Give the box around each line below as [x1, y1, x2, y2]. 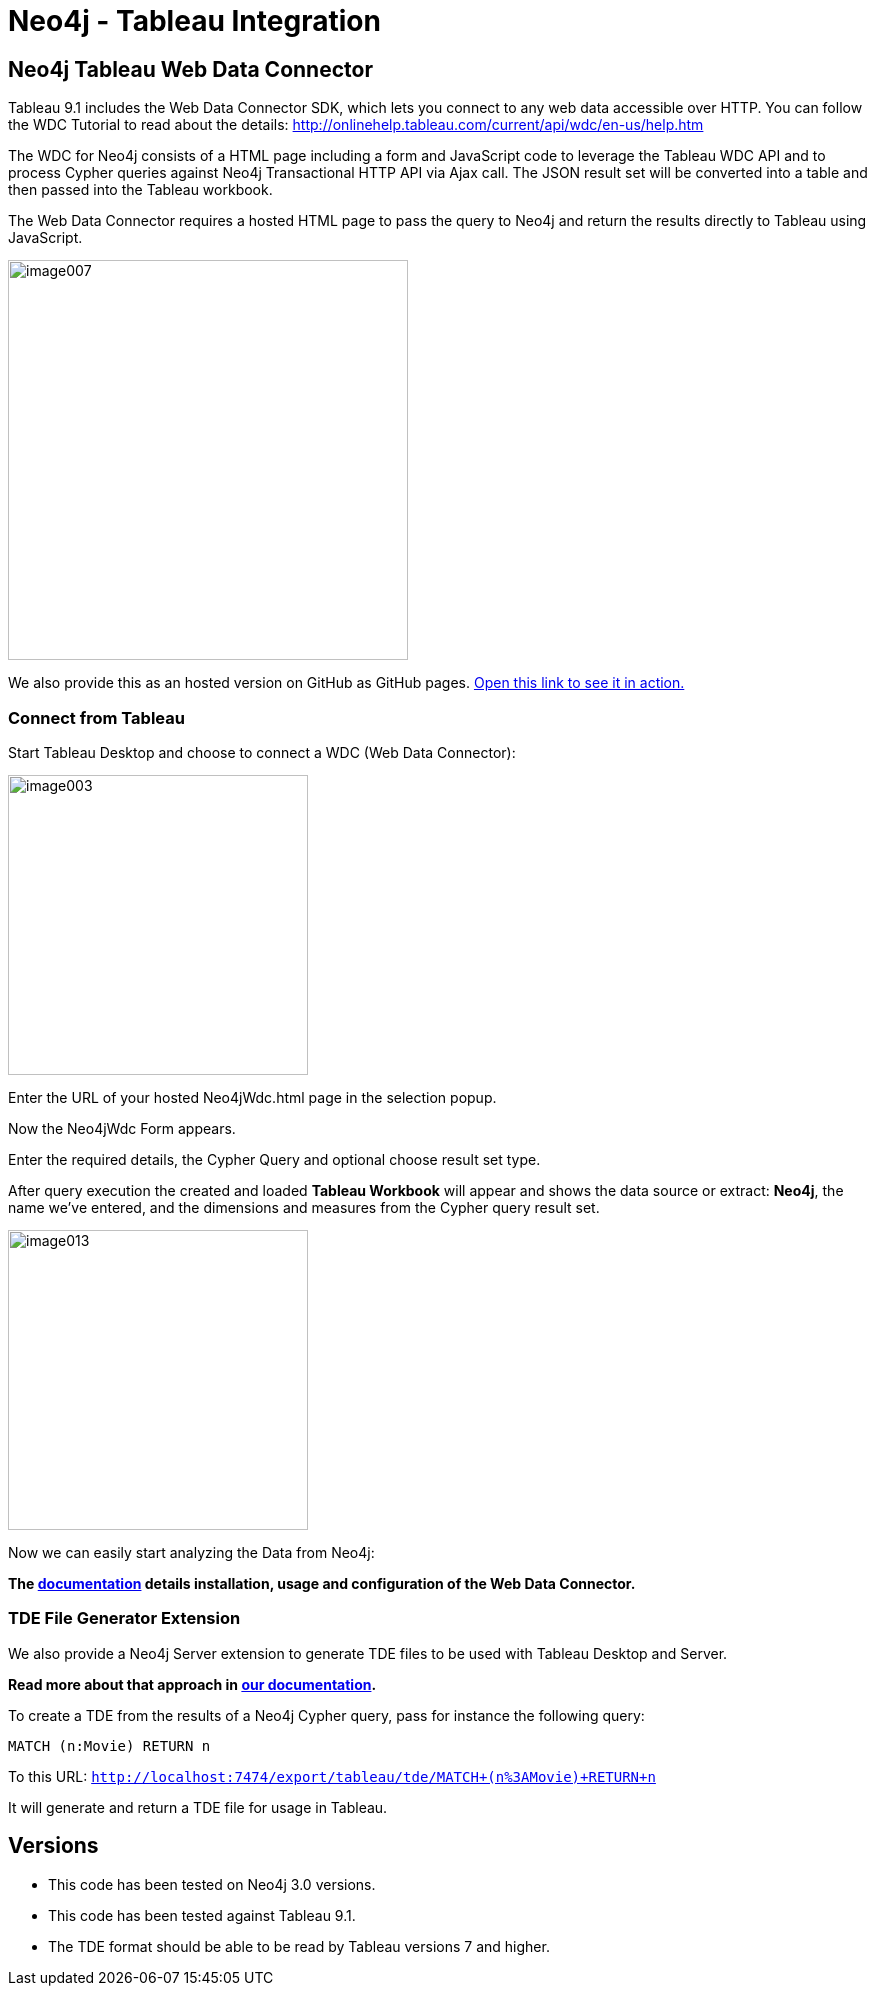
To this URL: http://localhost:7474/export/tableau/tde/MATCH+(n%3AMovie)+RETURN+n [8, 1767, 656, 1785]
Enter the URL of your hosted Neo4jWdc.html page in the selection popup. [8, 1088, 497, 1106]
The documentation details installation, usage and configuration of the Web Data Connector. [8, 1574, 636, 1592]
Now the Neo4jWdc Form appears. [8, 1119, 236, 1137]
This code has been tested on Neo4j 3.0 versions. [48, 1875, 376, 1893]
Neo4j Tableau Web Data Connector [8, 56, 373, 82]
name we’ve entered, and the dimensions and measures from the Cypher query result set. [8, 1198, 600, 1216]
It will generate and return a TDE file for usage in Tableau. [8, 1798, 388, 1816]
